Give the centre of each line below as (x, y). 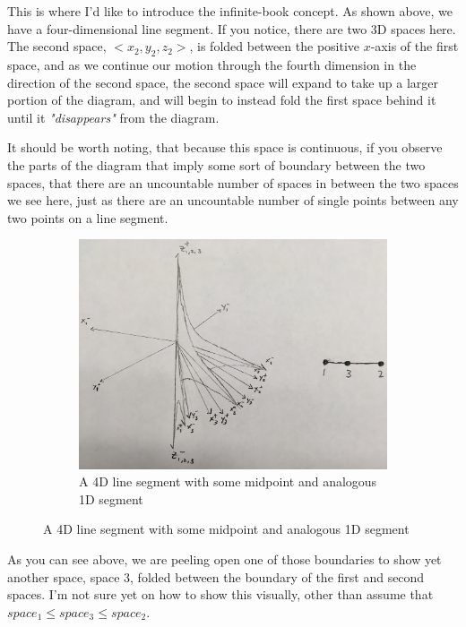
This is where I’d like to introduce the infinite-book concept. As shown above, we (230, 11)
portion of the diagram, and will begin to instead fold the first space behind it (222, 100)
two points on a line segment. (88, 217)
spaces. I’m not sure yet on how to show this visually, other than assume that (220, 594)
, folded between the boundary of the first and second (277, 576)
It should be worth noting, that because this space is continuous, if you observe (225, 147)
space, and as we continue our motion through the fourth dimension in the (212, 64)
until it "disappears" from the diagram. (113, 117)
